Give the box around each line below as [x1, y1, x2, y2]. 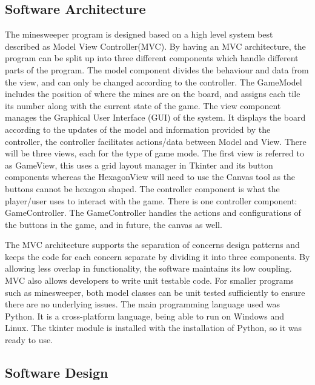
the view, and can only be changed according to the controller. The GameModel [5, 75, 302, 88]
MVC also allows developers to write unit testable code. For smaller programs [5, 274, 294, 287]
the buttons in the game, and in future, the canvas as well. [5, 218, 222, 230]
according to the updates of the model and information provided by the [5, 122, 271, 135]
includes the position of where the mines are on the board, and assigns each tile [5, 87, 300, 100]
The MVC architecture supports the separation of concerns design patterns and [5, 238, 300, 251]
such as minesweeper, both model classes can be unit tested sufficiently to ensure [5, 286, 305, 298]
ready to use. [5, 333, 53, 346]
